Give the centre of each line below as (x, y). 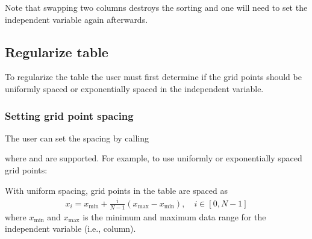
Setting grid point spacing (69, 115)
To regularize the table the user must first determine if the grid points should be (153, 77)
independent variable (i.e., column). (70, 228)
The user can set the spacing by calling (77, 138)
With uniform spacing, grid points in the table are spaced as (116, 190)
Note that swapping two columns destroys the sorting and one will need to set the (156, 7)
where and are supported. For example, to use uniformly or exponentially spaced (154, 158)
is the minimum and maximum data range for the (174, 216)
